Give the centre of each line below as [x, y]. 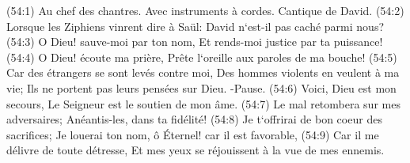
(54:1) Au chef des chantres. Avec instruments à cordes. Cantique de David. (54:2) [205, 10]
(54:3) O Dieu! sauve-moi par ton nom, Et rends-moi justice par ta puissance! [195, 42]
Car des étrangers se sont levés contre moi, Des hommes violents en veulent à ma [203, 72]
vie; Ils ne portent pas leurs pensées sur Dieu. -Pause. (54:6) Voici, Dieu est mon [201, 87]
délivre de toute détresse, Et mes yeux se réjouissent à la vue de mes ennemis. [196, 150]
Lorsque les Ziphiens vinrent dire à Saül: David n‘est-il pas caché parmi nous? [196, 26]
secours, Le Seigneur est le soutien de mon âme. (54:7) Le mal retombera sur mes [203, 103]
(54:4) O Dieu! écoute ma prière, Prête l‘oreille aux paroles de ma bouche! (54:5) [202, 57]
